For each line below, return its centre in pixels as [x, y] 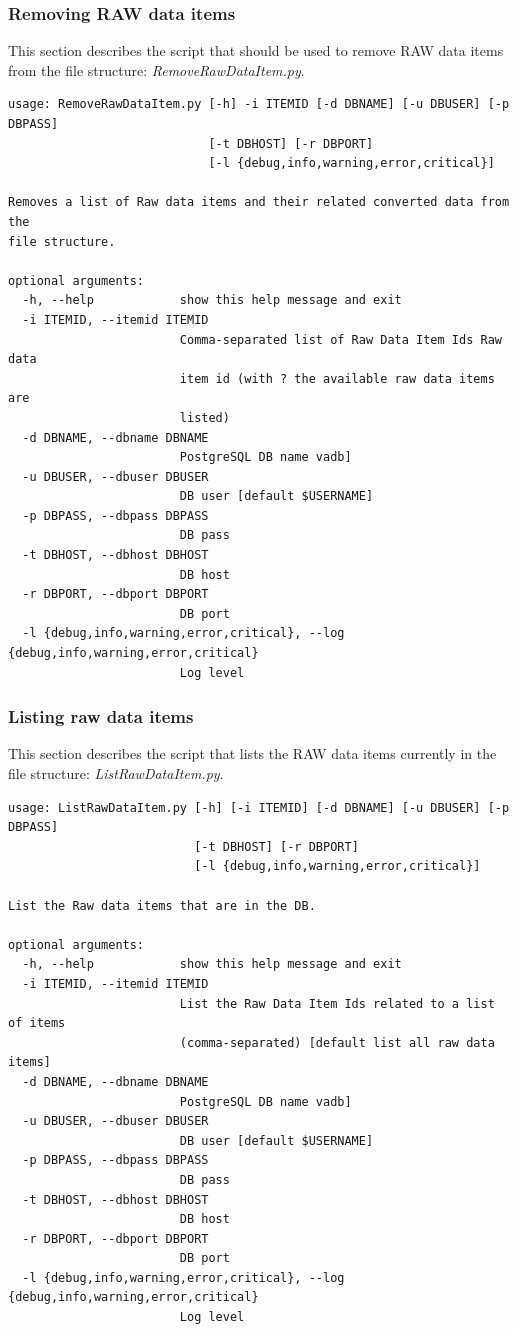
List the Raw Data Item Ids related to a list [337, 1003]
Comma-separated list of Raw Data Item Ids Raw [340, 339]
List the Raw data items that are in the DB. [162, 905]
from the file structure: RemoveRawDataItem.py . [156, 69]
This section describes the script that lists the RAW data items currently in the [252, 753]
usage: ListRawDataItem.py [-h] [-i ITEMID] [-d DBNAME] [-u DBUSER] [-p [259, 807]
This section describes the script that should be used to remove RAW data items [256, 50]
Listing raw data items [101, 716]
